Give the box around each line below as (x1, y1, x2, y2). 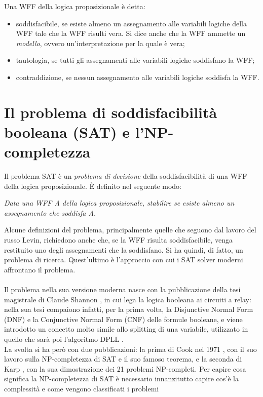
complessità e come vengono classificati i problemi (4, 383, 159, 393)
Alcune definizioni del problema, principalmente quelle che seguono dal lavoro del (4, 224, 256, 235)
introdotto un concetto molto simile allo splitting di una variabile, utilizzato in (4, 324, 248, 334)
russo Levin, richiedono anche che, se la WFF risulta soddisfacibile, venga (4, 234, 233, 245)
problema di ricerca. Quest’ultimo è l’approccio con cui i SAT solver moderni (4, 254, 243, 265)
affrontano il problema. (4, 264, 76, 274)
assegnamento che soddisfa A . (4, 207, 96, 218)
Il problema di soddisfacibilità (4, 101, 217, 122)
